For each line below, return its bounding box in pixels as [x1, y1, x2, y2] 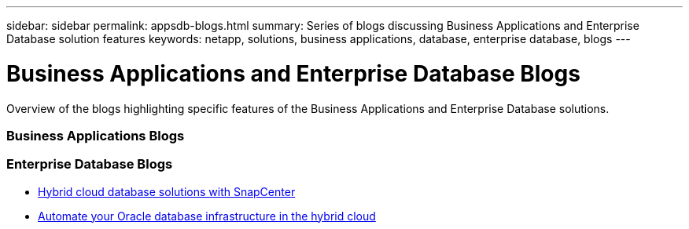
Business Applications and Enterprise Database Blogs [6, 60, 580, 87]
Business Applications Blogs [6, 127, 185, 144]
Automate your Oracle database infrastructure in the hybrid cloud [38, 209, 376, 223]
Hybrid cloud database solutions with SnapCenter [38, 184, 296, 198]
